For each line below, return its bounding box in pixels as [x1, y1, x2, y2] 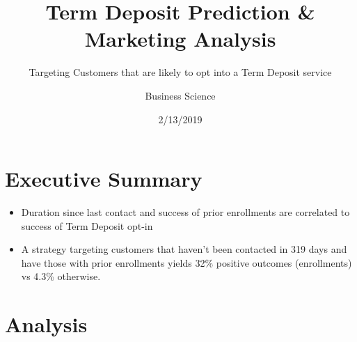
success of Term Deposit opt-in [21, 218, 153, 233]
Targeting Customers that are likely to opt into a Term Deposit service [29, 65, 332, 79]
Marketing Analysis [84, 24, 276, 53]
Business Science [145, 88, 216, 102]
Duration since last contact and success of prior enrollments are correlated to [21, 205, 350, 219]
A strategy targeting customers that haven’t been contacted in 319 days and [21, 242, 347, 256]
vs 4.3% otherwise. [21, 269, 101, 283]
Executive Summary [5, 164, 203, 193]
